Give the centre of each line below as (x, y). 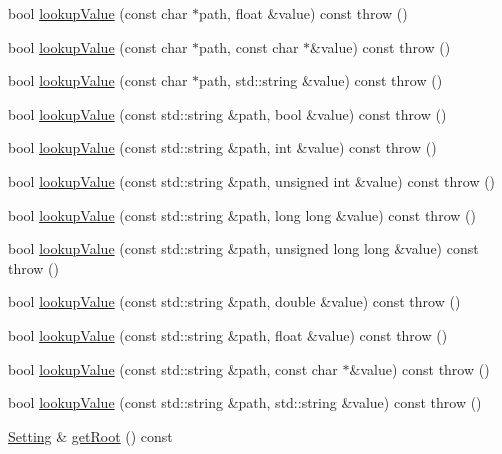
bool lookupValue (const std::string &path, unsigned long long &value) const (243, 248)
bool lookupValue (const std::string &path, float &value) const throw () (228, 334)
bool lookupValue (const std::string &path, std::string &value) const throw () (245, 402)
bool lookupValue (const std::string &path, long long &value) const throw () (242, 214)
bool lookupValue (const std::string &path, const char (173, 368)
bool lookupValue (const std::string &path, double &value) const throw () (234, 301)
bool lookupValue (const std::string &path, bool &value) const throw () (227, 113)
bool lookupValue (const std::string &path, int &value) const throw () (222, 147)
